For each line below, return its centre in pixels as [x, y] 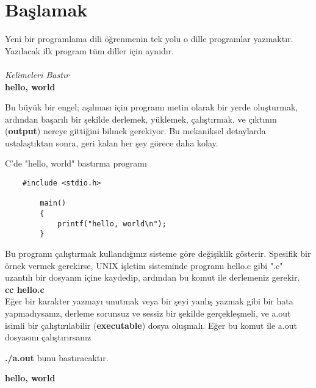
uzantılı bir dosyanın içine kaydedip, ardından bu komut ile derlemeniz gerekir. [153, 277]
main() [53, 203]
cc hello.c [25, 289]
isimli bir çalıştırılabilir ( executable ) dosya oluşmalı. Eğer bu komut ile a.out [151, 325]
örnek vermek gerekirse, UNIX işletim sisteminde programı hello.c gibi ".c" [144, 265]
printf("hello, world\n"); [112, 224]
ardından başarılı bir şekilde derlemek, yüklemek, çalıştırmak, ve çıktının [141, 119]
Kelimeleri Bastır [37, 74]
